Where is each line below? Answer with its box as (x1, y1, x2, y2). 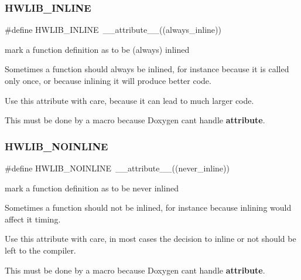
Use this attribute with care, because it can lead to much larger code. (5, 94, 254, 106)
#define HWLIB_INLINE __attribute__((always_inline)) (5, 23, 221, 36)
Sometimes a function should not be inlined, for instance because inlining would (5, 201, 292, 214)
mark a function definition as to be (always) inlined (5, 43, 190, 55)
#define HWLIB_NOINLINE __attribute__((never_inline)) (5, 162, 230, 174)
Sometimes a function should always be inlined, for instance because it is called (5, 63, 289, 75)
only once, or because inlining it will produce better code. (5, 75, 211, 86)
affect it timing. (5, 212, 61, 225)
